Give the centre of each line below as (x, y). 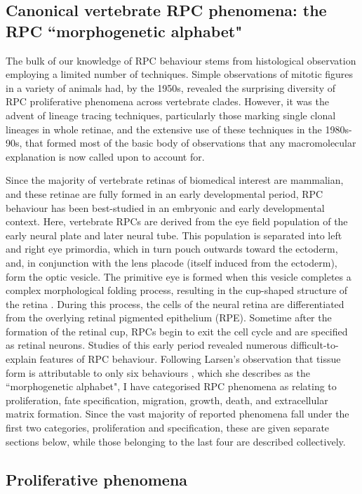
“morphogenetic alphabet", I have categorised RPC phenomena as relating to (171, 386)
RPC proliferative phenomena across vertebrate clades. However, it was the (167, 101)
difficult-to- (315, 345)
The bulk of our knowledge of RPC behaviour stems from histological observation (181, 60)
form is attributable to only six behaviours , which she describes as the (158, 372)
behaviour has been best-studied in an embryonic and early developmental (165, 207)
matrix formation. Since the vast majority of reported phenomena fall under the (177, 414)
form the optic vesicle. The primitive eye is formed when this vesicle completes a (179, 276)
